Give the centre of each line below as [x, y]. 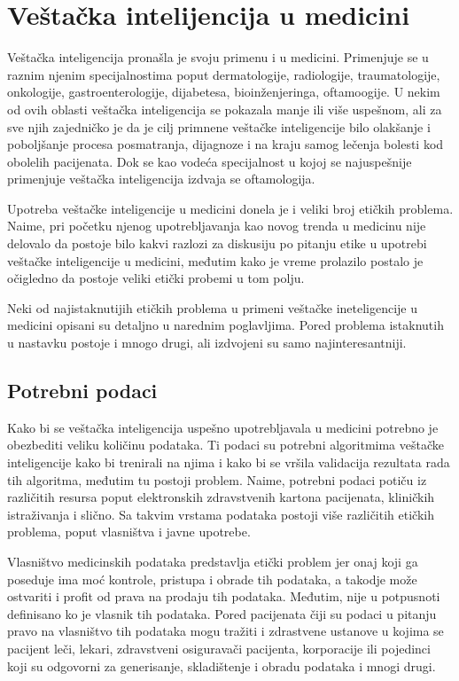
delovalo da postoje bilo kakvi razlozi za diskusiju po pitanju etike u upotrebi [217, 243]
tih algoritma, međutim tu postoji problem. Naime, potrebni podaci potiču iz [217, 479]
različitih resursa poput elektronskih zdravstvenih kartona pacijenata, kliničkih [221, 497]
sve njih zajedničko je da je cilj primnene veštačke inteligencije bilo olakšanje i [219, 126]
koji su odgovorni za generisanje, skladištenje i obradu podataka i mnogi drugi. [222, 665]
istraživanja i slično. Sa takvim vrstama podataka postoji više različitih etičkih [221, 514]
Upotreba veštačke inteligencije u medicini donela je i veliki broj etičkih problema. [230, 208]
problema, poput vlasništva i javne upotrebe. [129, 532]
